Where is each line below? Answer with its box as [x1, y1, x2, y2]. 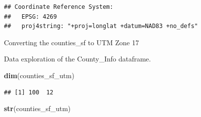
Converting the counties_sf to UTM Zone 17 [4, 37, 139, 47]
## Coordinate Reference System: [4, 3, 113, 10]
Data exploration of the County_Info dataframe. [4, 54, 151, 64]
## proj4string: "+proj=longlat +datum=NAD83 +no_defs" [4, 23, 198, 30]
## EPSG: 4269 [4, 13, 57, 20]
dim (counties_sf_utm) [4, 70, 74, 80]
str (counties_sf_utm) [4, 103, 71, 114]
